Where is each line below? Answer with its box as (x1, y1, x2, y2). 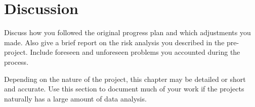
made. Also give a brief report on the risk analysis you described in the (4, 37, 225, 47)
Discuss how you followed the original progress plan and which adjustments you (4, 27, 251, 38)
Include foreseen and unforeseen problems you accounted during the (30, 47, 240, 57)
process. (4, 56, 29, 67)
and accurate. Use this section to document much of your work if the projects (4, 83, 244, 94)
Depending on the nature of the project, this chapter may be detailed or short (4, 73, 246, 84)
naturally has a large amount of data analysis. (4, 93, 147, 103)
